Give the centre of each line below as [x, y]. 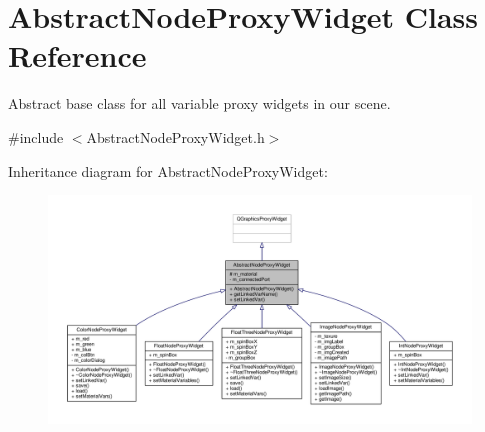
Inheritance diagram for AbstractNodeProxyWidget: [168, 170]
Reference [77, 55]
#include [36, 136]
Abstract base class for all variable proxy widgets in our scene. [199, 103]
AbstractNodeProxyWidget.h [175, 136]
